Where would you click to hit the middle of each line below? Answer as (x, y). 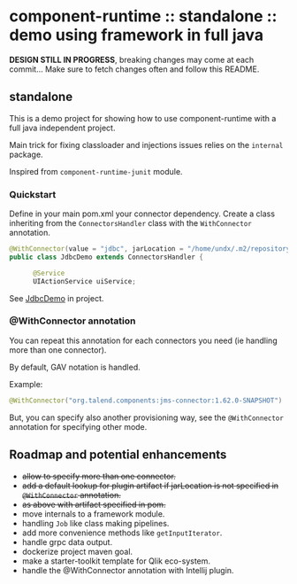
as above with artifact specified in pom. (94, 504)
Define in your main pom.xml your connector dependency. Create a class (142, 214)
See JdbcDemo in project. (57, 298)
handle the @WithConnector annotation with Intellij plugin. (128, 570)
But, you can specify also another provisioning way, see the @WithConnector (147, 417)
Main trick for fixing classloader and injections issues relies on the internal (146, 144)
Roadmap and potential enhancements (118, 455)
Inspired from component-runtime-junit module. (96, 171)
